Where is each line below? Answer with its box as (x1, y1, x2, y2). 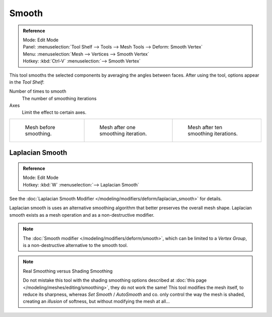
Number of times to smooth (9, 88, 66, 94)
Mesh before (25, 123, 55, 131)
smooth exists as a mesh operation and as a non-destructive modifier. (9, 212, 155, 218)
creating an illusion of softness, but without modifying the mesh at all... (23, 298, 170, 304)
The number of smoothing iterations (22, 95, 97, 101)
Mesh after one (99, 123, 136, 131)
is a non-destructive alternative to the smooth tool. (23, 242, 128, 248)
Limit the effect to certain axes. (22, 109, 87, 115)
